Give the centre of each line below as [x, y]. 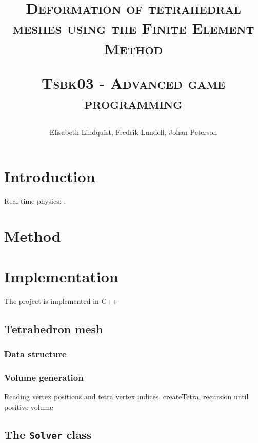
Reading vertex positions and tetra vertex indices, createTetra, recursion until [126, 397]
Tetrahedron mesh [54, 328]
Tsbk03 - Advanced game [133, 82]
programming [133, 102]
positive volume [29, 406]
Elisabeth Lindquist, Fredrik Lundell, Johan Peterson [133, 132]
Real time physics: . [35, 200]
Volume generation [44, 377]
